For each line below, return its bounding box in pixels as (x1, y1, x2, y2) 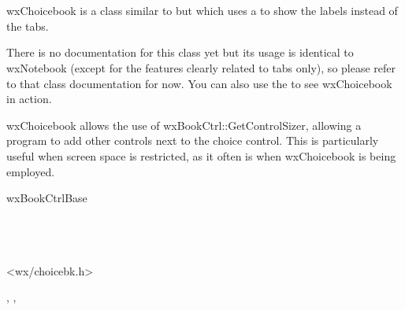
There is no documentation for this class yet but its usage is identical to (6, 44, 354, 61)
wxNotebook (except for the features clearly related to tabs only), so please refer (6, 59, 396, 76)
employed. (6, 163, 55, 179)
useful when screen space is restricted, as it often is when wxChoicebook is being (6, 147, 396, 164)
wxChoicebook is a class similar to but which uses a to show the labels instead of (6, 2, 398, 19)
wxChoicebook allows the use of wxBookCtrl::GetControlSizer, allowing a (6, 116, 362, 133)
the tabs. (6, 17, 49, 34)
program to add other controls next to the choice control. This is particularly (6, 132, 379, 149)
